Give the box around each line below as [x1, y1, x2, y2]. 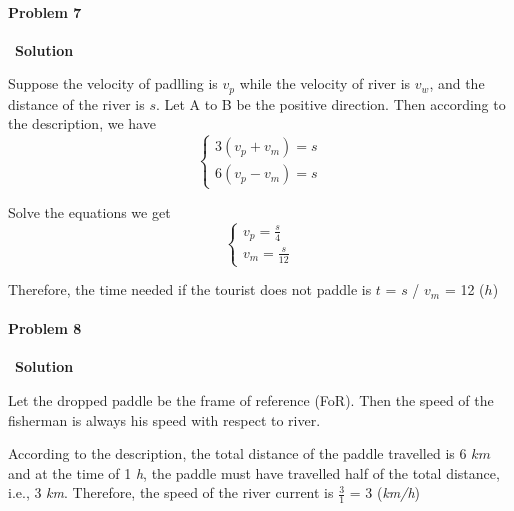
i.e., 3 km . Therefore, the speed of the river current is [8, 482, 334, 503]
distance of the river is [8, 93, 145, 114]
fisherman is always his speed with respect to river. [8, 409, 321, 430]
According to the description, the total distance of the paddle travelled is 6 [8, 443, 467, 464]
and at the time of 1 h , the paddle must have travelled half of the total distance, [8, 462, 500, 483]
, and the [429, 73, 485, 94]
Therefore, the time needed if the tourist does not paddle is [8, 279, 372, 300]
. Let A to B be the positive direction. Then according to [155, 93, 506, 114]
